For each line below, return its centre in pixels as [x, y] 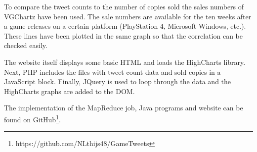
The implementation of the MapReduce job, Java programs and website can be [124, 108]
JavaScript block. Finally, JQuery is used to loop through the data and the [118, 81]
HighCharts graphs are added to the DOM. [69, 91]
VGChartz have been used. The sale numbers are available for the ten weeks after [128, 16]
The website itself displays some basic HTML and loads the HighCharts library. [125, 62]
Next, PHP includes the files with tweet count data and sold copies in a [112, 72]
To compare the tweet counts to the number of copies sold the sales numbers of [124, 6]
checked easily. [26, 45]
